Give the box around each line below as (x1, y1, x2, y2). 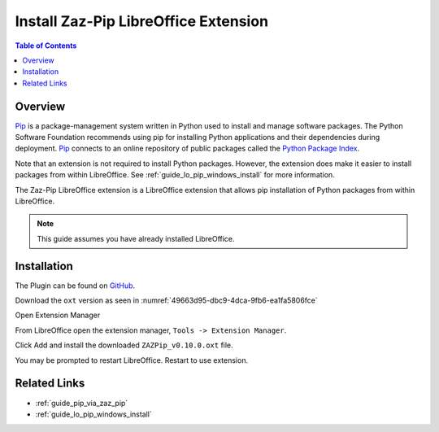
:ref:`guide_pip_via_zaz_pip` (35, 398, 128, 408)
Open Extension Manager (15, 310, 101, 321)
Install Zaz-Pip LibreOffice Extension (15, 12, 268, 30)
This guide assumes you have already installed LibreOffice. (37, 233, 235, 243)
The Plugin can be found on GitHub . (15, 281, 136, 290)
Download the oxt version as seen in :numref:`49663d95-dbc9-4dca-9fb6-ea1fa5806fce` (15, 295, 319, 305)
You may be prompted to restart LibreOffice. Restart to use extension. (15, 355, 248, 365)
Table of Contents (15, 41, 77, 50)
